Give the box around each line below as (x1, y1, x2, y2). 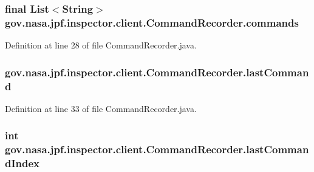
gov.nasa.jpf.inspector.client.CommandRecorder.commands (5, 15, 299, 30)
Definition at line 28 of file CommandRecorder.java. (5, 39, 197, 51)
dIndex (5, 156, 40, 171)
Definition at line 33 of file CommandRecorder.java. (5, 102, 197, 114)
